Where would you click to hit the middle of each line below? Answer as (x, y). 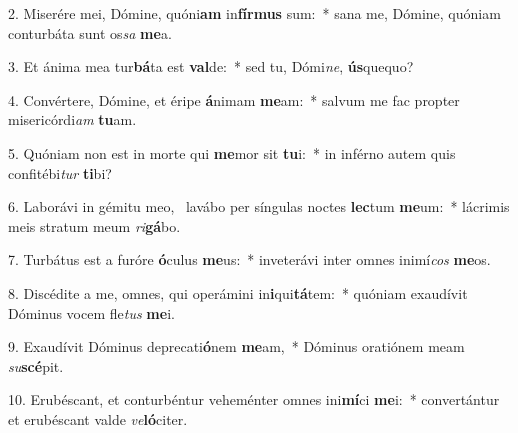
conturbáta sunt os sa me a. (90, 32)
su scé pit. (36, 365)
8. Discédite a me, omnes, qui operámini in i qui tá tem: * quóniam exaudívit (238, 292)
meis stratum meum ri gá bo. (94, 225)
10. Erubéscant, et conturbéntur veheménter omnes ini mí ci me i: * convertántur (254, 399)
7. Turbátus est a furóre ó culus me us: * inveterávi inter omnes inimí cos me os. (249, 259)
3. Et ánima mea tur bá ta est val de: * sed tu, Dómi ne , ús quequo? (211, 66)
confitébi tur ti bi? (60, 172)
